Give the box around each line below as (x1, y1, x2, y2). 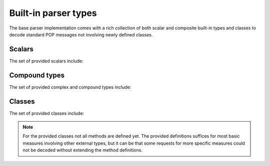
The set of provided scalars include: (9, 58, 83, 64)
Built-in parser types (9, 7, 97, 18)
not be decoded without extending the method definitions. (22, 147, 142, 153)
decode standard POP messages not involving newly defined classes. (9, 31, 153, 37)
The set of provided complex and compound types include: (9, 84, 131, 90)
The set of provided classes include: (9, 110, 84, 116)
